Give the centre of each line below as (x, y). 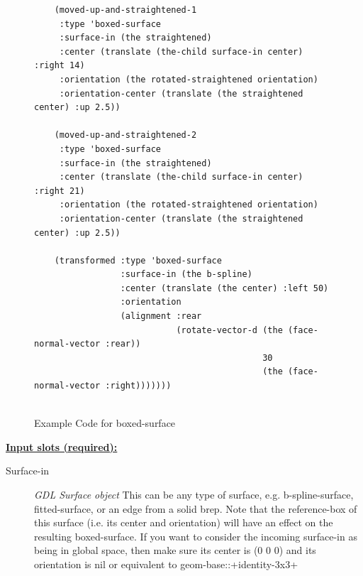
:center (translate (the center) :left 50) (224, 288)
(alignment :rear (161, 316)
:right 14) (60, 66)
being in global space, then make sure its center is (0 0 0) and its (175, 550)
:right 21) (60, 191)
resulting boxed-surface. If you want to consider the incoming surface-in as (196, 536)
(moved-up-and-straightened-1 (125, 10)
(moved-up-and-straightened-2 (125, 135)
